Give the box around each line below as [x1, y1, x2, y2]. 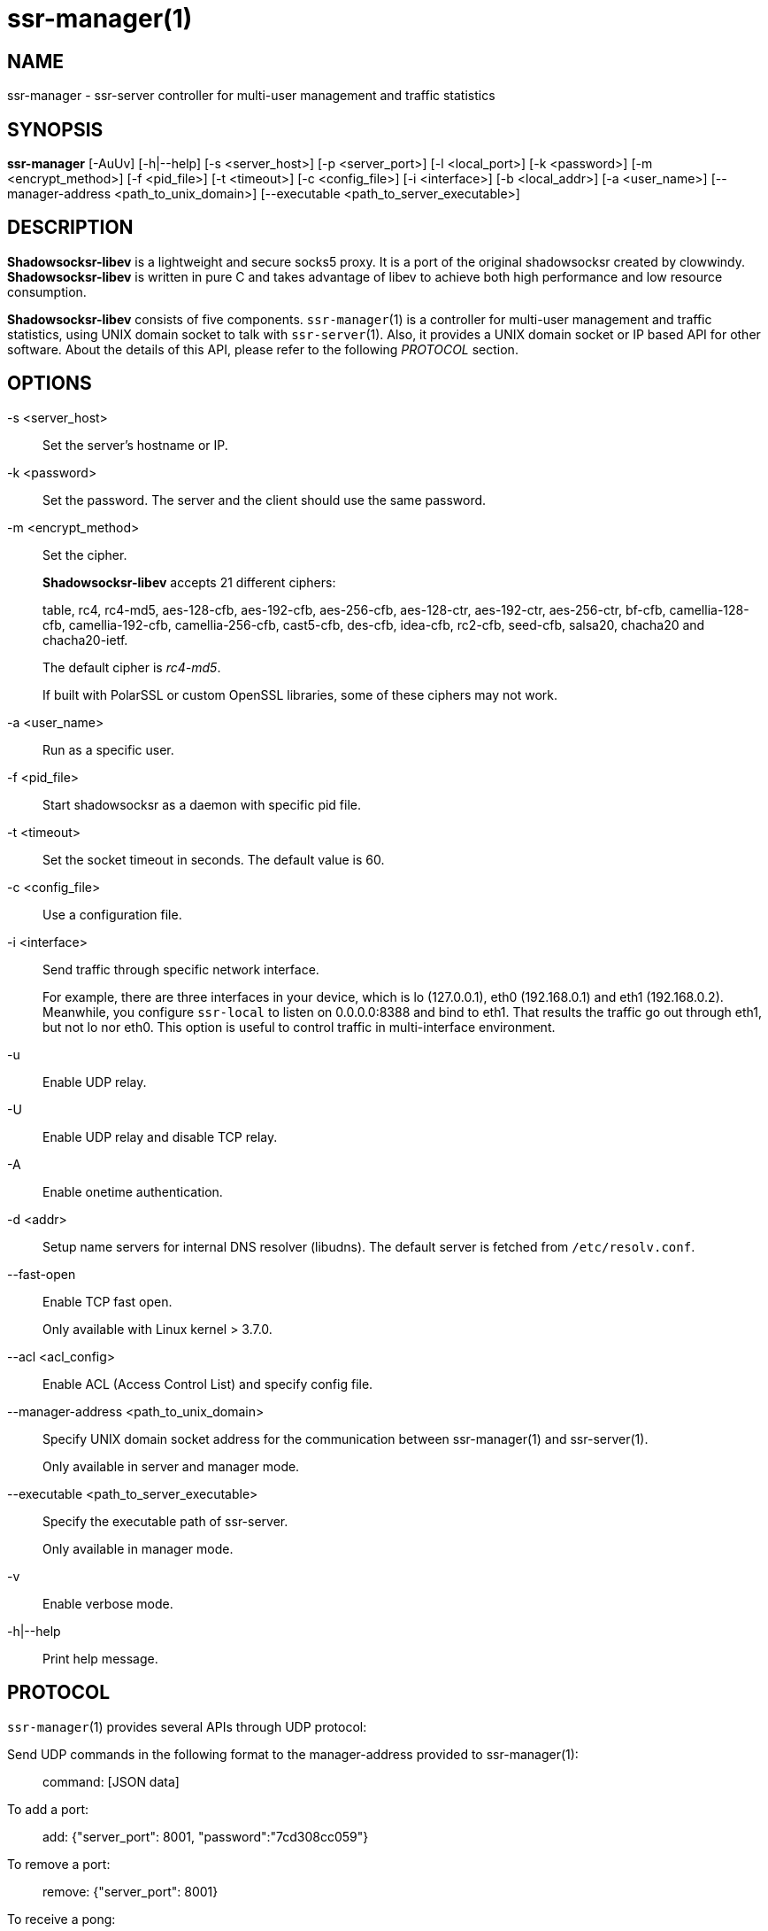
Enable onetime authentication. [42, 1183, 223, 1199]
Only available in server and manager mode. [42, 1458, 300, 1474]
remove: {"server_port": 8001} [42, 1883, 219, 1899]
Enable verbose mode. [42, 1595, 173, 1611]
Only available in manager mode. [42, 1540, 234, 1556]
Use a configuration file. [42, 906, 182, 922]
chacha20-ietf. [42, 632, 128, 648]
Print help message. [42, 1650, 158, 1666]
